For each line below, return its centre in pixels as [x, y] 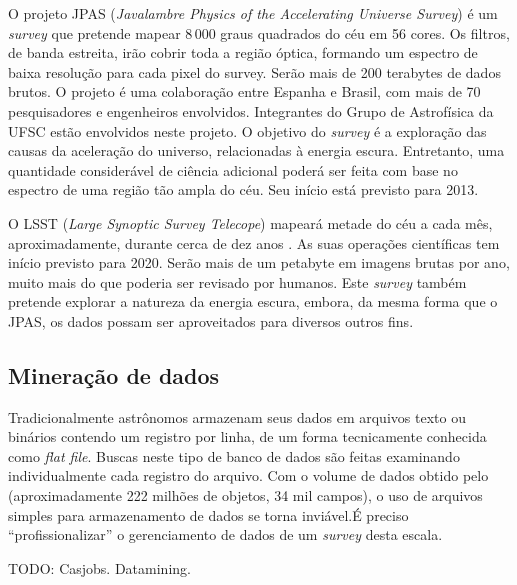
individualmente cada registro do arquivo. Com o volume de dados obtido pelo [248, 475]
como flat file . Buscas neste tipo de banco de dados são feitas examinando [234, 455]
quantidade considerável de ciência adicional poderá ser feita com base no [233, 169]
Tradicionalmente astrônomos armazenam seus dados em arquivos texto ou [237, 416]
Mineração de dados [114, 374]
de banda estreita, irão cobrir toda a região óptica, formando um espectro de [243, 52]
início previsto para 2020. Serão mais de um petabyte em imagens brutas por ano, [259, 262]
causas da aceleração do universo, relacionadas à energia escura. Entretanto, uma [256, 150]
